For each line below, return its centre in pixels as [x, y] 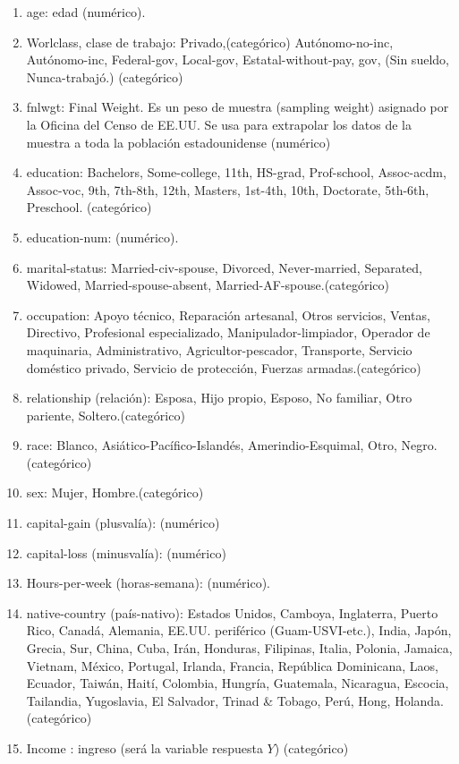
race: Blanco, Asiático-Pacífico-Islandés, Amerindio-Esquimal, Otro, [212, 445]
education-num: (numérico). [102, 237]
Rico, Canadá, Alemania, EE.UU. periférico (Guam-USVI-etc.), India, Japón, [239, 630]
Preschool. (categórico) [89, 207]
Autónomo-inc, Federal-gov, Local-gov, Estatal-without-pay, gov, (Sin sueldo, [238, 59]
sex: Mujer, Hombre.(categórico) [115, 492]
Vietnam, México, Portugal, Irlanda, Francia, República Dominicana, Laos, [232, 665]
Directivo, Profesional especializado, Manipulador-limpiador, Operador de [228, 332]
